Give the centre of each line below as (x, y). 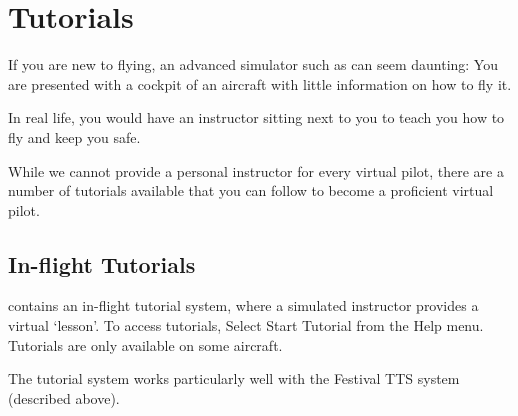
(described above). (64, 397)
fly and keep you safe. (74, 136)
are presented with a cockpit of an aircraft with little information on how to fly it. (260, 83)
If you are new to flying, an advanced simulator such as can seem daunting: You (253, 64)
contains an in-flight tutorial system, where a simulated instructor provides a (243, 305)
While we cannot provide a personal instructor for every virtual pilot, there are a (256, 170)
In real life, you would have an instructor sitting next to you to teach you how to (256, 117)
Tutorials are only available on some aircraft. (145, 344)
